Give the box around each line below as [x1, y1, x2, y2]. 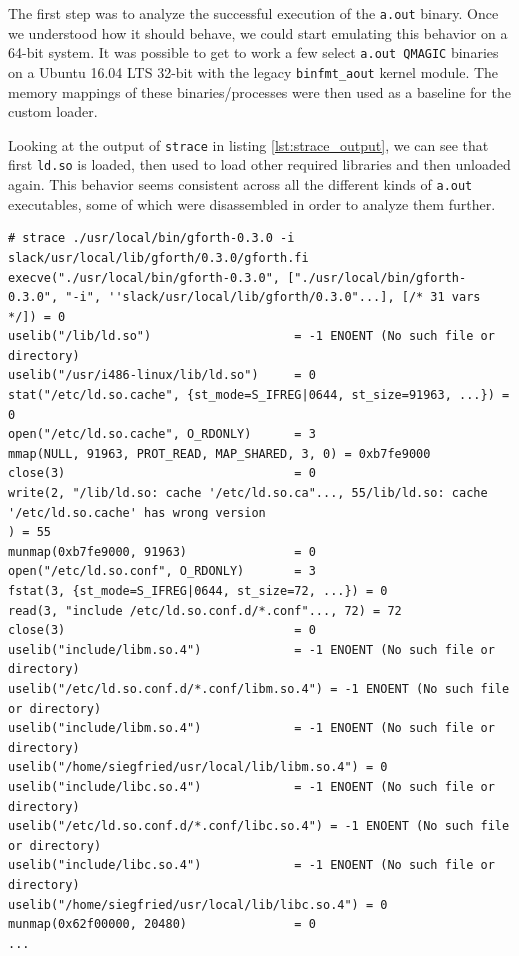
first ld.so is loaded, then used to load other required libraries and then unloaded [8, 154, 511, 175]
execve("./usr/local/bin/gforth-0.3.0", [8, 270, 281, 285]
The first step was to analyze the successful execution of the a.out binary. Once [8, 3, 499, 23]
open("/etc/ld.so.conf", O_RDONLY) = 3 [8, 564, 316, 579]
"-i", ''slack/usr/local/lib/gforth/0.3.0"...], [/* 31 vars [65, 290, 481, 305]
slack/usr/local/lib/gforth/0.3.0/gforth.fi [8, 250, 309, 265]
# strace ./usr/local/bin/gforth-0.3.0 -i [8, 231, 295, 246]
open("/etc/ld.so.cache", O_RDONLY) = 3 [8, 427, 316, 442]
